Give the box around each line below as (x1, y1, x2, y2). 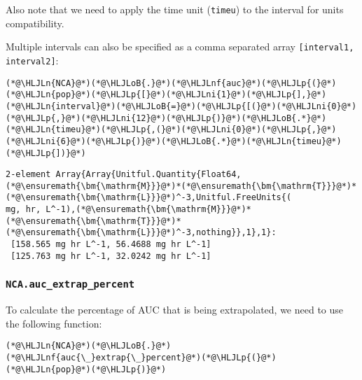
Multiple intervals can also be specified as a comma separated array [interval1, (6, 39, 354, 54)
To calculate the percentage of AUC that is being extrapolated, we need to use (6, 302, 344, 317)
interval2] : (6, 52, 59, 67)
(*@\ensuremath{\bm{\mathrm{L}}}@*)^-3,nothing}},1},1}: (6, 227, 277, 238)
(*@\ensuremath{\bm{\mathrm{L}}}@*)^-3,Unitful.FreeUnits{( (6, 192, 292, 203)
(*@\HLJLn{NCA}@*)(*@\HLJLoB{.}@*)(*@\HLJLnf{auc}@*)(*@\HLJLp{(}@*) (6, 78, 337, 88)
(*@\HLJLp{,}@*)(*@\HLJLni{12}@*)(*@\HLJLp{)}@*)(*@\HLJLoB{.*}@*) (6, 113, 327, 123)
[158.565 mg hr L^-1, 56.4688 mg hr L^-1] (11, 239, 211, 250)
